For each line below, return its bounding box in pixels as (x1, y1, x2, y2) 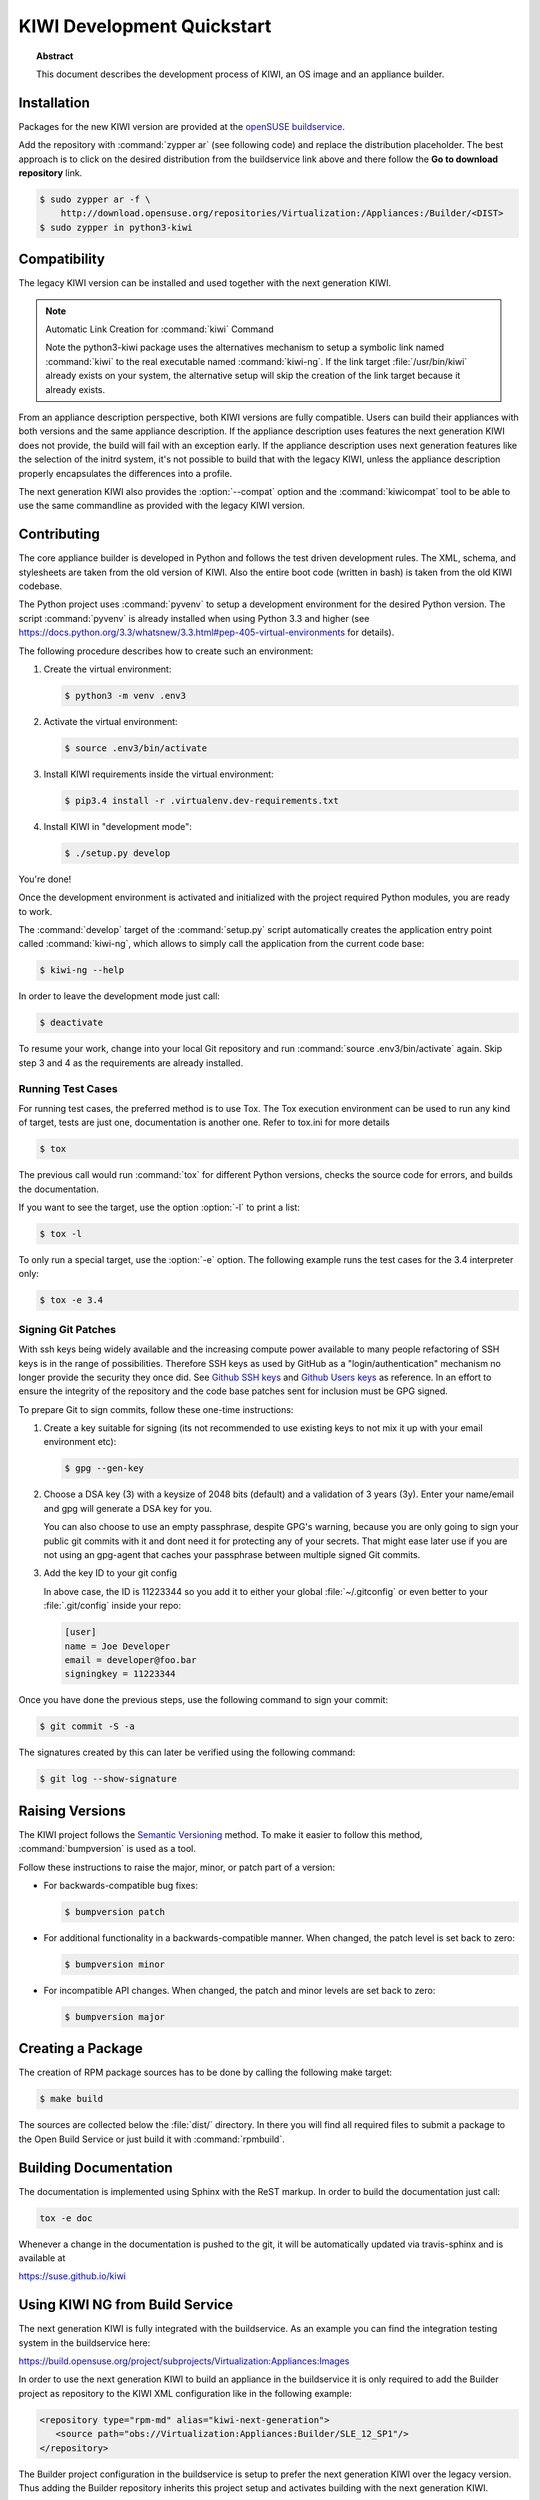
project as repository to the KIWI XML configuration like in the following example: (18, 2387, 352, 2399)
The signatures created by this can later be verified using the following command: (18, 1746, 356, 1759)
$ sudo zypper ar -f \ (39, 194, 151, 205)
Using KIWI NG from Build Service (18, 2296, 234, 2314)
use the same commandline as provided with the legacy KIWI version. (18, 500, 305, 512)
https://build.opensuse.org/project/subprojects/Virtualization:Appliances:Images (18, 2355, 350, 2367)
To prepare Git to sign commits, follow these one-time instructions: (18, 1403, 294, 1415)
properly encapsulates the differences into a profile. (18, 467, 233, 479)
